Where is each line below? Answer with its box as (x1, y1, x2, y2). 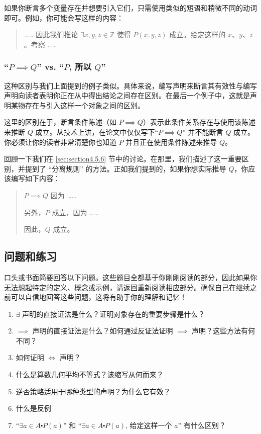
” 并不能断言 (182, 126, 223, 137)
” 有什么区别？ (178, 419, 226, 430)
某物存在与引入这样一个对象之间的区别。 (11, 100, 145, 110)
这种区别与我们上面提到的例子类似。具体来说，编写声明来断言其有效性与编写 (4, 80, 257, 91)
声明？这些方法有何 (192, 325, 255, 336)
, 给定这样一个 (125, 419, 172, 430)
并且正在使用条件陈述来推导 (125, 136, 217, 147)
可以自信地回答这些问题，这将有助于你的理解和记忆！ (11, 292, 187, 302)
